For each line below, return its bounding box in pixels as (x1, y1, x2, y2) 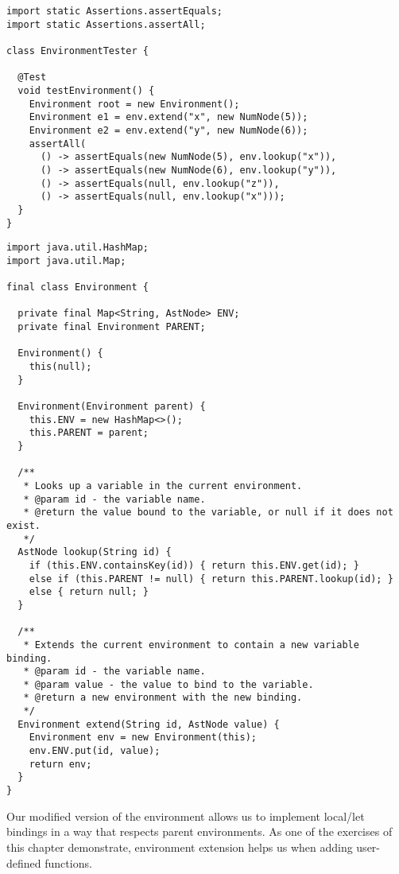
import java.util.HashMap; (6, 242, 149, 254)
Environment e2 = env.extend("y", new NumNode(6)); (29, 124, 308, 136)
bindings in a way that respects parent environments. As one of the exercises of (6, 823, 393, 840)
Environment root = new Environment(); (29, 98, 240, 110)
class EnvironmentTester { (6, 45, 149, 56)
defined (6, 854, 41, 871)
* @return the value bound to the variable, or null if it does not (23, 507, 393, 519)
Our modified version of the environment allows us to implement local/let (6, 807, 365, 824)
